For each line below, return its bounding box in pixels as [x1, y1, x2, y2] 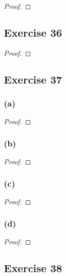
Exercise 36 [4, 24, 62, 40]
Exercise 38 [4, 260, 62, 275]
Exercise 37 [4, 71, 62, 86]
